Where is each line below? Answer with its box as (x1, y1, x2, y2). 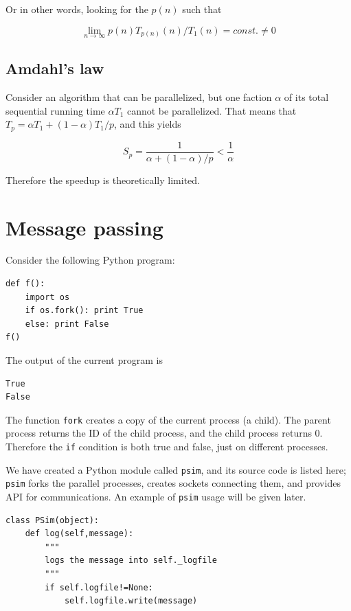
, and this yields (114, 117, 181, 131)
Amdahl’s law (5, 58, 104, 79)
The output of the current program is (5, 353, 163, 367)
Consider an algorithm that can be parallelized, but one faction (5, 90, 272, 104)
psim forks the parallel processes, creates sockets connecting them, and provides (5, 476, 341, 490)
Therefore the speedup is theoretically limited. (5, 172, 200, 187)
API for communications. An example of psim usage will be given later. (5, 489, 306, 503)
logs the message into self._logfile (45, 555, 217, 566)
